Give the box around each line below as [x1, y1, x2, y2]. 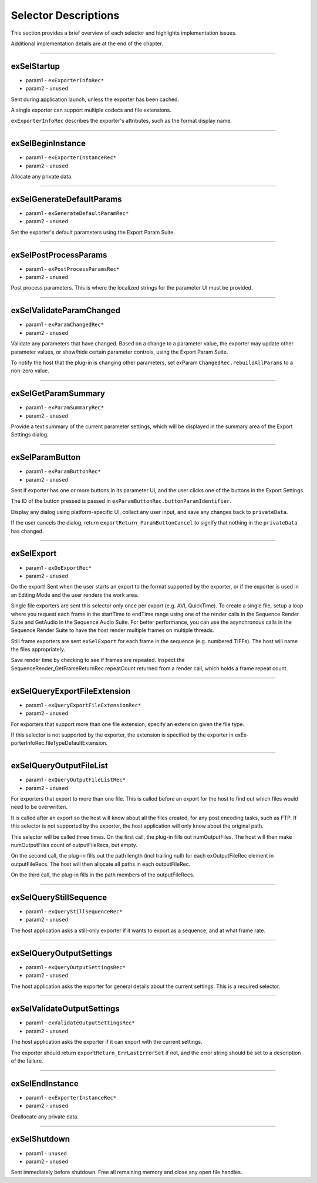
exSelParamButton [11, 452, 81, 462]
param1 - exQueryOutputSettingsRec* [25, 963, 126, 970]
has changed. [11, 527, 44, 535]
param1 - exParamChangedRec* [25, 321, 104, 328]
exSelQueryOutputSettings [11, 948, 113, 958]
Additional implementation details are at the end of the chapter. [11, 40, 164, 47]
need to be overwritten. [11, 804, 68, 811]
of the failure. [11, 1057, 43, 1064]
